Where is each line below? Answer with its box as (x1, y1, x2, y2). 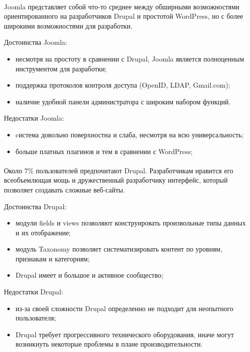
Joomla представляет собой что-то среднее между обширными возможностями (4, 1, 240, 11)
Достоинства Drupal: (4, 201, 67, 211)
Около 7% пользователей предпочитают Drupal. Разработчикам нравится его (4, 165, 233, 175)
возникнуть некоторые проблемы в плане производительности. (15, 339, 203, 349)
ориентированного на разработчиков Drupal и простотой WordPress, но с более (4, 11, 243, 21)
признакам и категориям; (15, 253, 90, 263)
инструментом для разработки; (15, 63, 107, 73)
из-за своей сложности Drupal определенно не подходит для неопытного (15, 303, 233, 313)
